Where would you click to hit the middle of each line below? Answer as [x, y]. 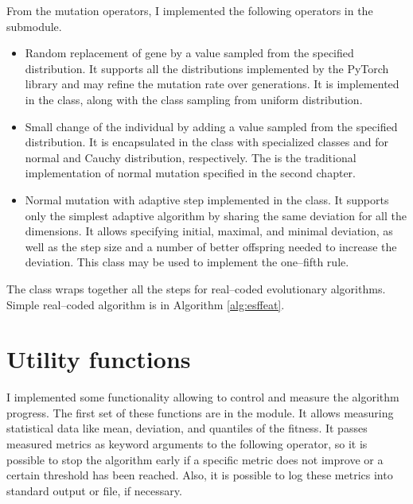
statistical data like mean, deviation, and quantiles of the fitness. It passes [187, 428]
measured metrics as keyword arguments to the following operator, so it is [187, 444]
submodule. [34, 26]
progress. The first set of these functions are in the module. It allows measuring [200, 412]
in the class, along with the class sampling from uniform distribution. [194, 99]
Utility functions [99, 359]
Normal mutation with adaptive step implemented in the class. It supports [207, 199]
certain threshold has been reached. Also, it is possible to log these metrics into [200, 475]
